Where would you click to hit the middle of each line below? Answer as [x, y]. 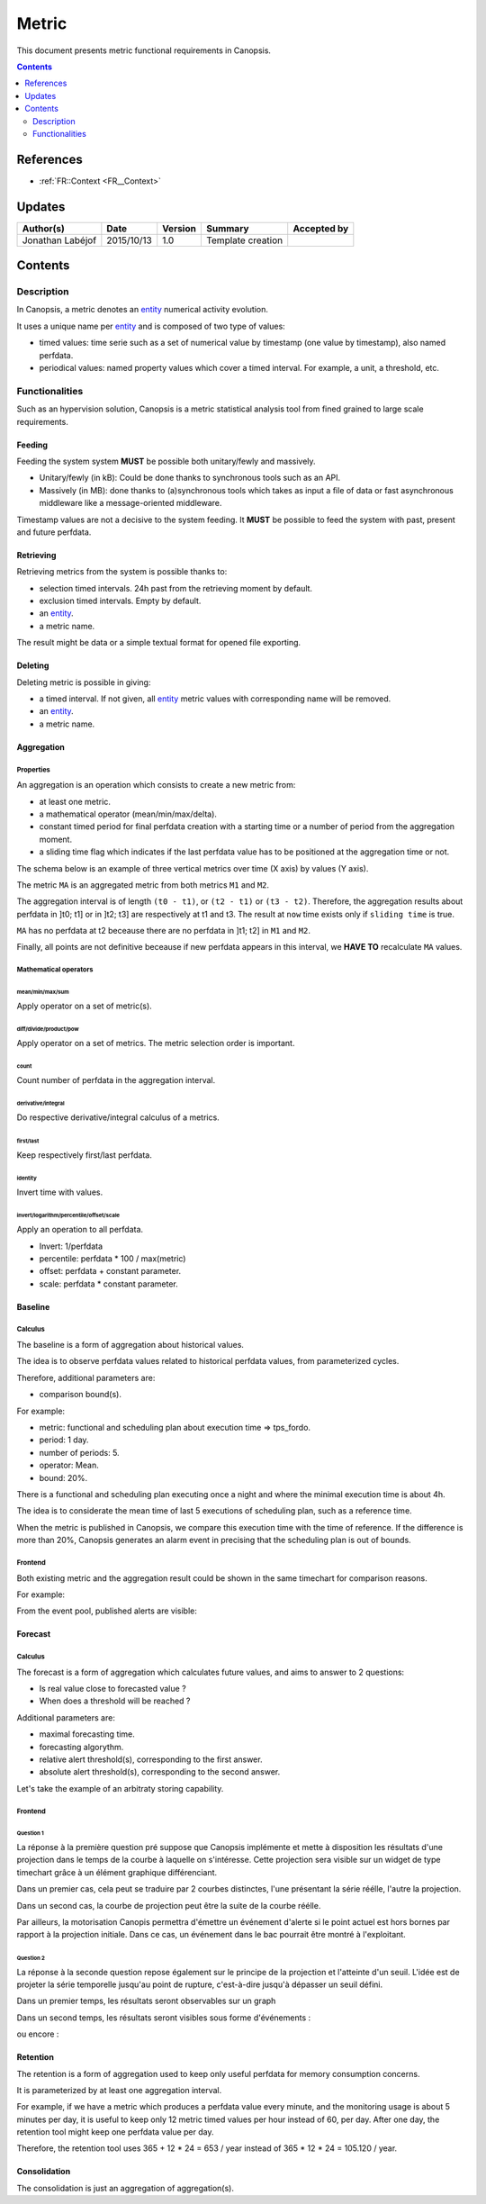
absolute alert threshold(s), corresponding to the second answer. [160, 1772]
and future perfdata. [54, 532]
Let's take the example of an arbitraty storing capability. [120, 1788]
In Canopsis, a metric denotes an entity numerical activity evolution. [143, 310]
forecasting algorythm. [81, 1747]
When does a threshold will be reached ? [115, 1701]
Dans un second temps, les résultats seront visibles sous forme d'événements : [164, 2018]
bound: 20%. [63, 1477]
